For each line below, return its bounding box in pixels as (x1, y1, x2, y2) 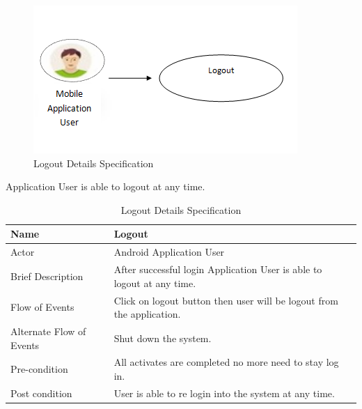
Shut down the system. (113, 330, 212, 345)
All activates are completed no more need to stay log (113, 355, 339, 369)
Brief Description (10, 268, 84, 283)
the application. (113, 307, 181, 321)
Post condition (10, 385, 72, 400)
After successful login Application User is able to (113, 262, 322, 277)
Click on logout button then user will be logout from (113, 293, 338, 307)
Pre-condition (10, 362, 68, 376)
